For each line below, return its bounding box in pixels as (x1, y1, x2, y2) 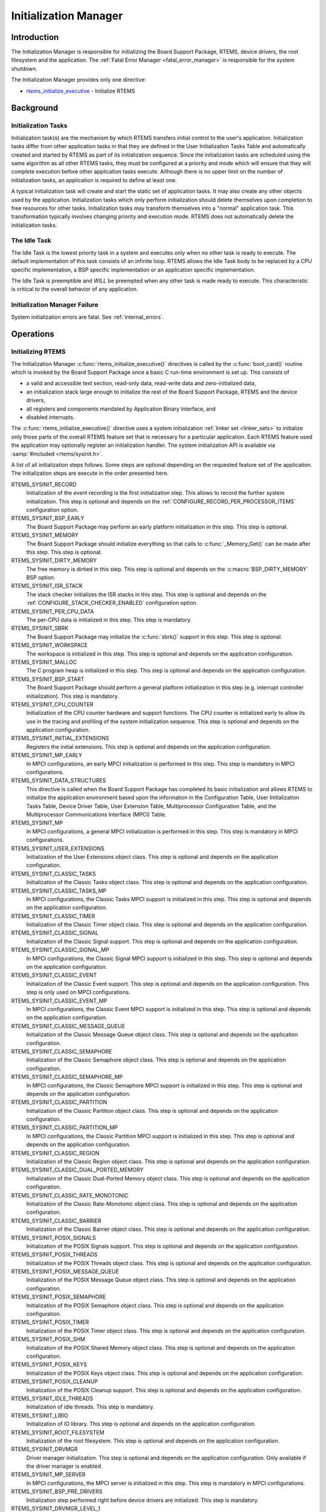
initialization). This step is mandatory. (26, 692, 119, 700)
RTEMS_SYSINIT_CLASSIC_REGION (11, 1149, 100, 1156)
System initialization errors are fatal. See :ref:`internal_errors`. (11, 313, 164, 321)
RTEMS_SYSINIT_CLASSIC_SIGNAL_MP (11, 947, 110, 954)
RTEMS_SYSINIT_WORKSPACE (11, 642, 88, 649)
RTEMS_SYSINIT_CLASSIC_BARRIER (11, 1217, 102, 1224)
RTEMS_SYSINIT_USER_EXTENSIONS (11, 844, 105, 852)
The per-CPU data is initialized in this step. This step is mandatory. (26, 616, 192, 624)
